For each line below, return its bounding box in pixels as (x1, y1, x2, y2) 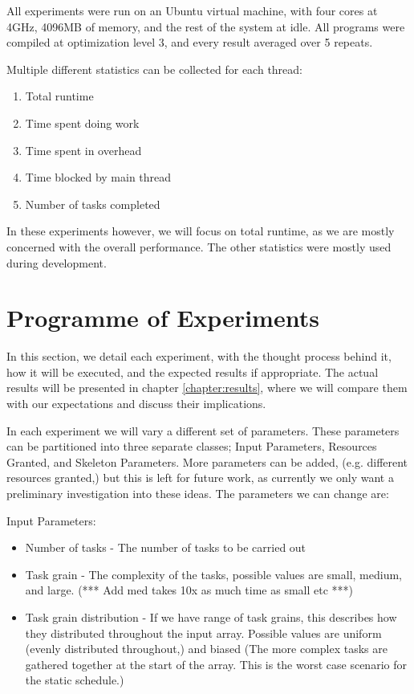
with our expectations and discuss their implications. (6, 395, 266, 412)
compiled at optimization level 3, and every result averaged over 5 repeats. (6, 34, 373, 51)
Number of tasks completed (25, 195, 160, 212)
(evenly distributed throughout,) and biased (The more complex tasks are (25, 640, 388, 657)
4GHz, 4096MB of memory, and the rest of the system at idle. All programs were (6, 18, 405, 35)
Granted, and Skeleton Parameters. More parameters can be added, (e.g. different (6, 453, 408, 470)
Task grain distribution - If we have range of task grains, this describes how (25, 608, 397, 625)
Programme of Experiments (6, 301, 319, 334)
